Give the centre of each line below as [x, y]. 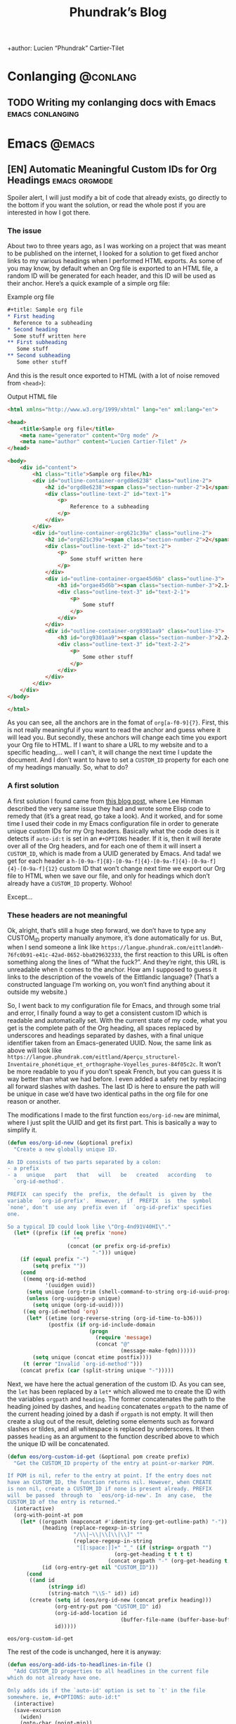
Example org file [31, 297]
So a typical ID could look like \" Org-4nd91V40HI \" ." [89, 1227]
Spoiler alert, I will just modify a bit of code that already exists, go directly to [117, 197]
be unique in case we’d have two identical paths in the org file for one [108, 1094]
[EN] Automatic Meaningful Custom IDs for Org [112, 170]
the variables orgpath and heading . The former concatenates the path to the [117, 1399]
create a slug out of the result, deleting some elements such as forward [111, 1421]
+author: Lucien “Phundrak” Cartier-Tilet [66, 48]
